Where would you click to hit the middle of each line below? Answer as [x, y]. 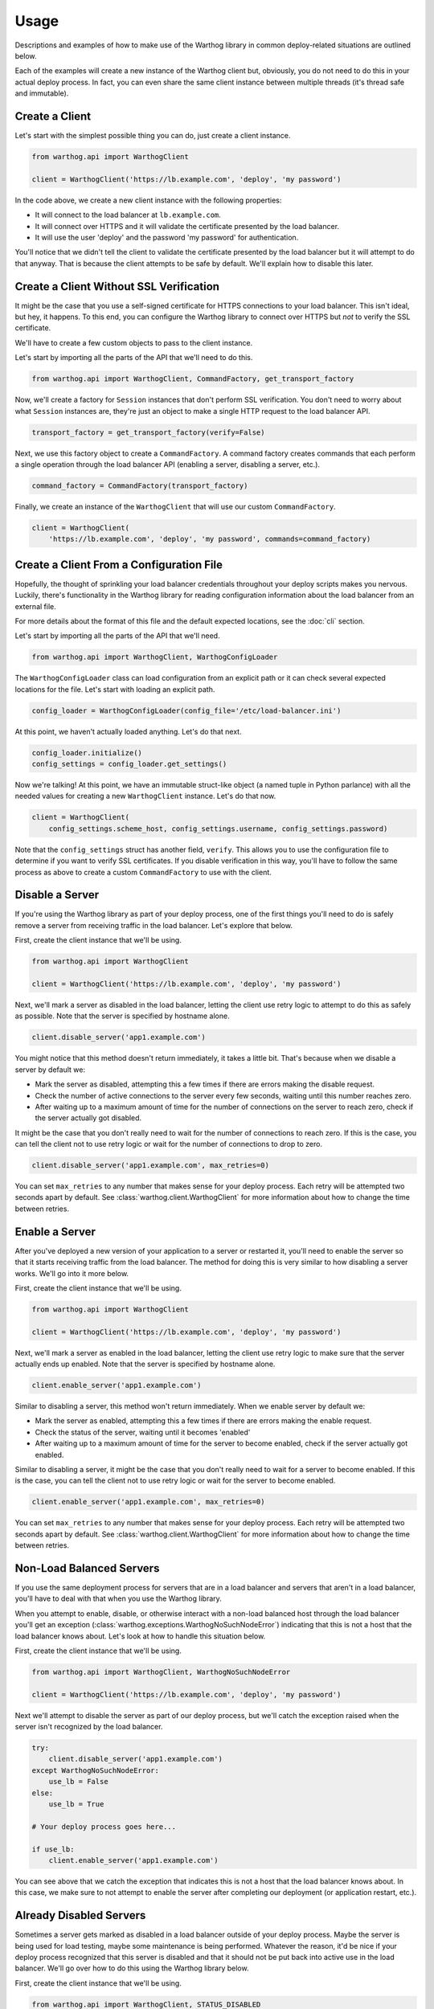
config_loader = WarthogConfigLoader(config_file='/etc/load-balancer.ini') [186, 710]
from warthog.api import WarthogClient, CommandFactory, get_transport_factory [193, 379]
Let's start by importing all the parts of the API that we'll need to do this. [134, 358]
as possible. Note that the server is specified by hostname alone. [122, 1016]
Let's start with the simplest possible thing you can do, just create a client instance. [153, 136]
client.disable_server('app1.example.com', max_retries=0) [150, 1166]
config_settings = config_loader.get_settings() [129, 764]
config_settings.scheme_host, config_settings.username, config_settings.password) [218, 829]
